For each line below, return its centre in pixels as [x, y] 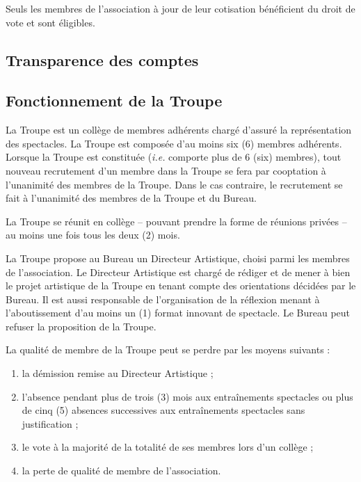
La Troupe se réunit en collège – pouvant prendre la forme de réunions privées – [176, 221]
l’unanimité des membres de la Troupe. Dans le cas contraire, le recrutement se [174, 184]
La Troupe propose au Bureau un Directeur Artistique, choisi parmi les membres [178, 258]
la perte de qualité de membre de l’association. [121, 471]
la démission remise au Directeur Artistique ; [118, 373]
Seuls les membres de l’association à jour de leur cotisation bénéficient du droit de [180, 8]
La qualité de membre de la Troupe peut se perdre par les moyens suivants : [168, 350]
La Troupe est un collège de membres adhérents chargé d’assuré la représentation [179, 130]
